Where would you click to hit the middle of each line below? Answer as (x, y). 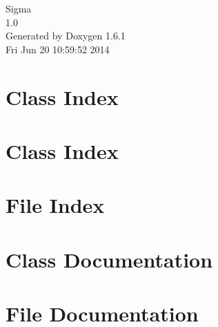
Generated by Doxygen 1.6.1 (66, 36)
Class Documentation (109, 259)
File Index (55, 205)
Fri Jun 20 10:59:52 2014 (58, 49)
